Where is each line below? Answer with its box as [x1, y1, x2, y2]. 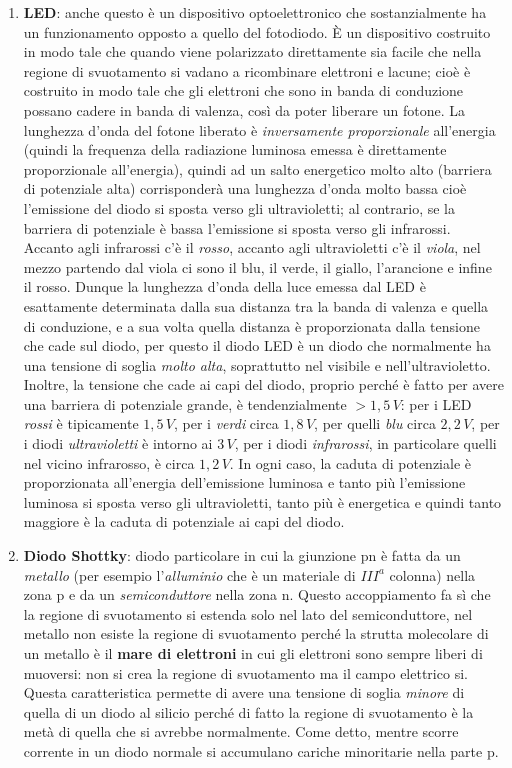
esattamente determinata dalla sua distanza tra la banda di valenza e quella [23, 295, 489, 316]
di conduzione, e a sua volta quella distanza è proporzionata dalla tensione [23, 315, 480, 336]
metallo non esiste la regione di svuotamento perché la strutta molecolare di [23, 623, 489, 644]
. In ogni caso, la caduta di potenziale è [229, 452, 471, 473]
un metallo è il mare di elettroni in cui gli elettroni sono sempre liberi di [23, 643, 483, 663]
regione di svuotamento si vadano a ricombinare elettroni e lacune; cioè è [23, 60, 471, 81]
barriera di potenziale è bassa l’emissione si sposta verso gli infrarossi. [23, 217, 451, 238]
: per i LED [400, 393, 472, 414]
